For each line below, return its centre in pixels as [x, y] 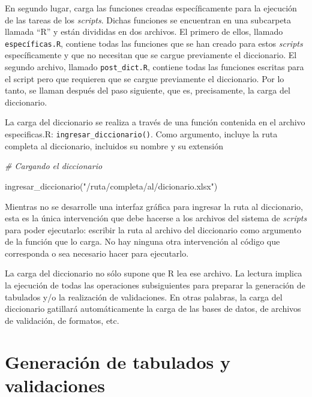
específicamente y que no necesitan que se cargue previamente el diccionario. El [151, 55]
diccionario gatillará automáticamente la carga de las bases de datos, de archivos [153, 309]
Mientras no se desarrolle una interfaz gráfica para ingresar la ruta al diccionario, [154, 206]
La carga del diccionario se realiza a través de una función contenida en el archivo [155, 122]
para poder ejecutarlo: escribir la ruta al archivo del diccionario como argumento [153, 229]
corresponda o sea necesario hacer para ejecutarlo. [97, 253]
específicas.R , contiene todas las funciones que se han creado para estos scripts [154, 43]
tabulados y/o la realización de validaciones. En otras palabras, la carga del [144, 297]
